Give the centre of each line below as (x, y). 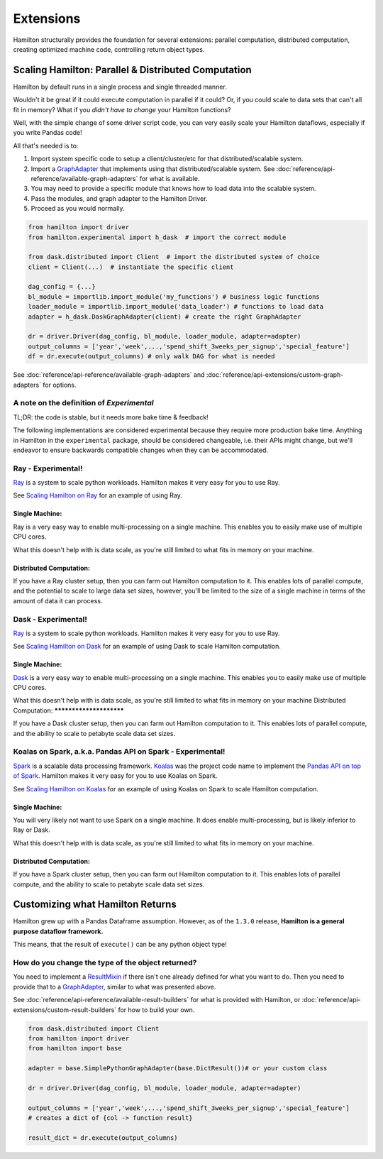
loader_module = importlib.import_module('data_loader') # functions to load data (176, 307)
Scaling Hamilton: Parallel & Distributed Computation (132, 70)
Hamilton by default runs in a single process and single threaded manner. (120, 87)
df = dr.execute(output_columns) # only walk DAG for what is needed (151, 356)
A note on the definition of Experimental (83, 403)
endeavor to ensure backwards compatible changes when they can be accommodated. (141, 450)
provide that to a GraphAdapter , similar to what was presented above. (115, 987)
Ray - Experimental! (48, 468)
